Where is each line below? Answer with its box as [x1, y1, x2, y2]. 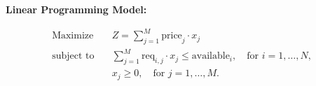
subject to [52, 51, 95, 62]
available [191, 51, 230, 62]
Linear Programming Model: [6, 2, 147, 16]
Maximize [52, 31, 94, 41]
